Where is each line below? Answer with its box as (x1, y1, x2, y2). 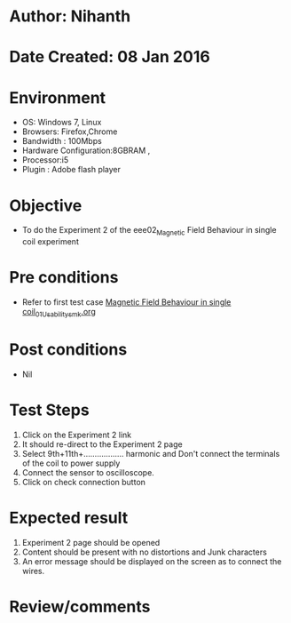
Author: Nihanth (9, 6, 131, 27)
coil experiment (21, 236, 80, 247)
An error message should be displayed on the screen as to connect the (21, 555, 282, 566)
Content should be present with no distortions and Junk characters (21, 547, 268, 557)
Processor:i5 (21, 155, 69, 165)
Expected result (9, 507, 129, 528)
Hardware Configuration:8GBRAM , (21, 145, 151, 156)
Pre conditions (9, 268, 119, 288)
